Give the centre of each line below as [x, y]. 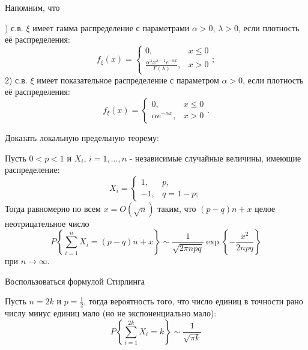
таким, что [177, 208]
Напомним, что [32, 7]
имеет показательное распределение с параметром [128, 80]
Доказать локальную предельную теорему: [82, 137]
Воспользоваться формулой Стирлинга [75, 281]
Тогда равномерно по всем [53, 208]
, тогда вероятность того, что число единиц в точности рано [193, 301]
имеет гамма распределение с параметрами [111, 27]
